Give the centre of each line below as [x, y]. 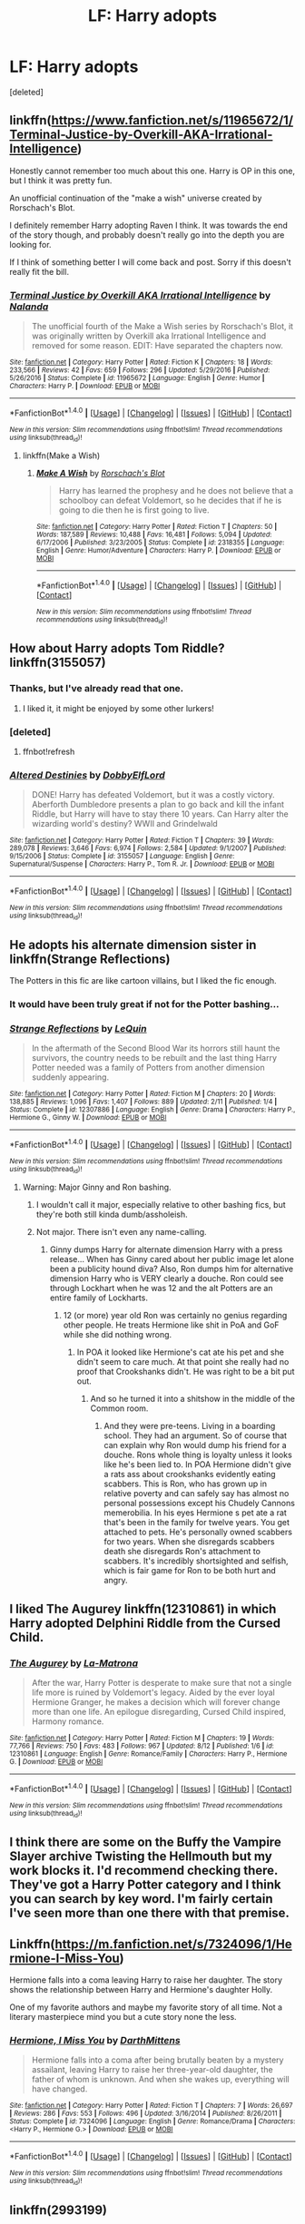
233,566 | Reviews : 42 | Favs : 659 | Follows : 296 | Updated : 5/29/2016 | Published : [140, 370]
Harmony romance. [68, 1721]
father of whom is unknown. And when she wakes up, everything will [160, 2080]
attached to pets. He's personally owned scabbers [198, 1532]
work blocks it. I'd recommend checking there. [144, 1871]
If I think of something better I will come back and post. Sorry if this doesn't [151, 262]
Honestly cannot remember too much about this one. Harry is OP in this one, [152, 171]
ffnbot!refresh [49, 751]
